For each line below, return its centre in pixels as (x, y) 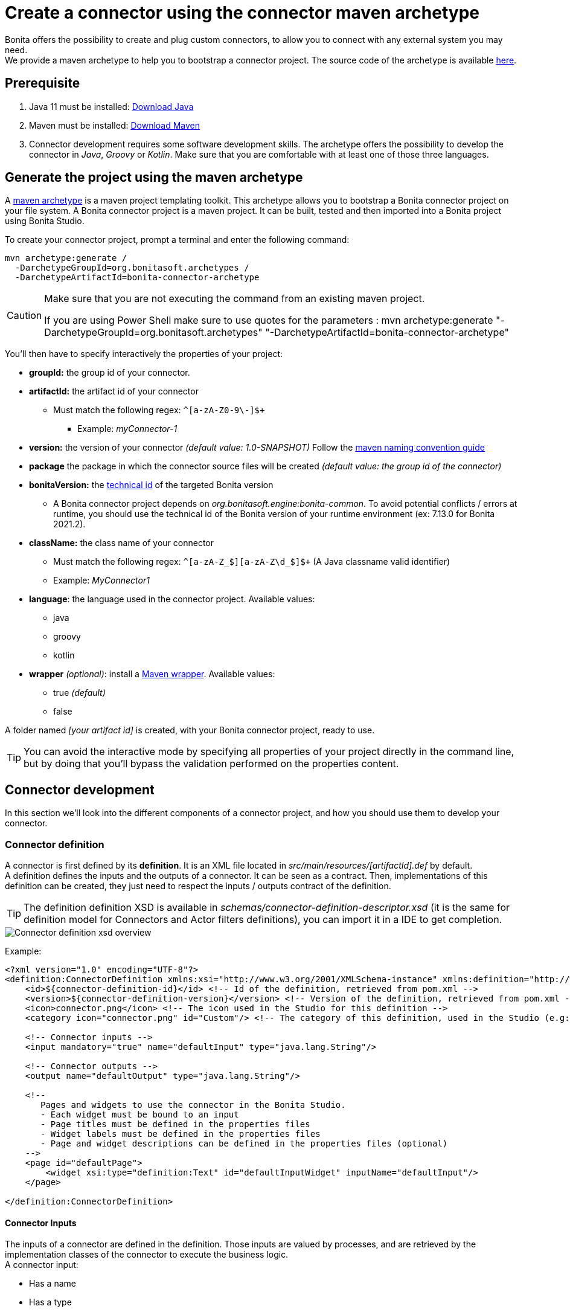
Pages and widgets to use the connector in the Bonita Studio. (193, 1105)
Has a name (53, 1284)
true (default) (79, 693)
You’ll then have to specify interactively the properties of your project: (144, 354)
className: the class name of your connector (121, 543)
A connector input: (42, 1265)
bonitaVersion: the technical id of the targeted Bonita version (151, 485)
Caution (24, 316)
